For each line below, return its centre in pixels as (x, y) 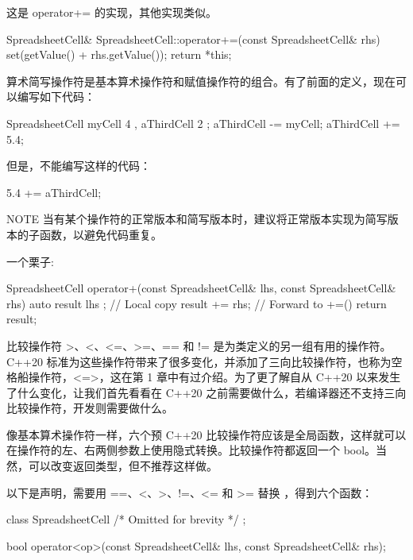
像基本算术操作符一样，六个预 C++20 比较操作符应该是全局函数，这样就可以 (206, 434)
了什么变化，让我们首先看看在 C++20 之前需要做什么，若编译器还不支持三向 (206, 392)
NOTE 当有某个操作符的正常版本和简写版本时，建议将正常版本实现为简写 (197, 219)
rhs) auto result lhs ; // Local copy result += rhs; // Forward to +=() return (197, 303)
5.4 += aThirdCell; (54, 192)
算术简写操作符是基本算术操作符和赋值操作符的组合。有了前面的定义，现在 (201, 81)
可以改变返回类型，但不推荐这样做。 (123, 466)
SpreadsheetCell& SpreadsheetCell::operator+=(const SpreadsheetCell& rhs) (193, 39)
